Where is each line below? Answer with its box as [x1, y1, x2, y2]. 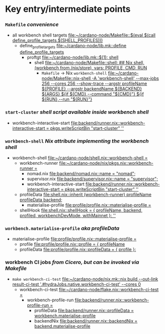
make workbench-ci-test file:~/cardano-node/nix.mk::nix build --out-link [12, 276, 159, 282]
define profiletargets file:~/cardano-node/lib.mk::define [19, 43, 127, 50]
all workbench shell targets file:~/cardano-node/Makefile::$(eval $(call [12, 32, 156, 38]
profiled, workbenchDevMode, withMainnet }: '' [19, 212, 116, 218]
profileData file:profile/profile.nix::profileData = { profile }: [19, 247, 136, 253]
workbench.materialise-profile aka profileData [5, 224, 120, 231]
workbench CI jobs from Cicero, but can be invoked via [5, 259, 139, 266]
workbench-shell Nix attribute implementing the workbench [5, 137, 149, 144]
